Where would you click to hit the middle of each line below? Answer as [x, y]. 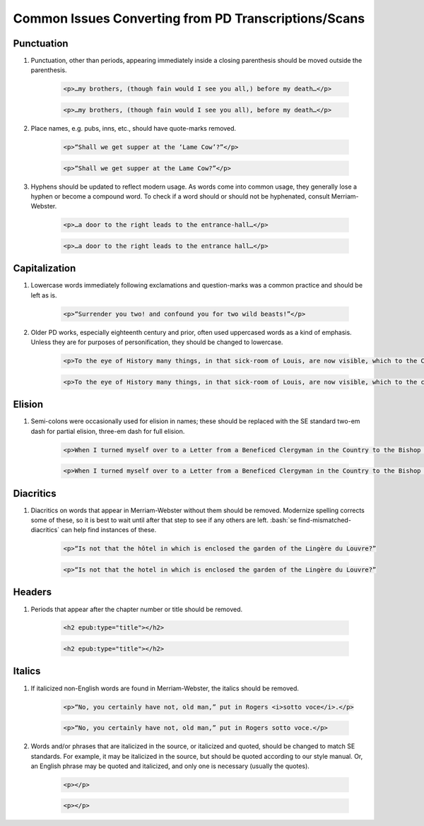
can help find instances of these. [109, 530]
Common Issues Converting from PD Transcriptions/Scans [189, 18]
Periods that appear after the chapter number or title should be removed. [137, 609]
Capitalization [45, 269]
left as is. [44, 295]
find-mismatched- [324, 520]
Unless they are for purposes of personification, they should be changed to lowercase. [157, 342]
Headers [33, 592]
